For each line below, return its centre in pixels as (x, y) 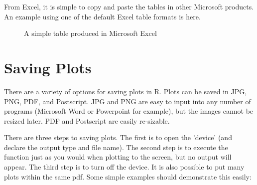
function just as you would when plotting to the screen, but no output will (118, 157)
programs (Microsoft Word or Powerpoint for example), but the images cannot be (129, 111)
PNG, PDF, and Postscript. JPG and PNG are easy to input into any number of (128, 101)
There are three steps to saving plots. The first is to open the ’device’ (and (118, 137)
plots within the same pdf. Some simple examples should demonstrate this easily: (128, 176)
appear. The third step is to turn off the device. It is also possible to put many (124, 167)
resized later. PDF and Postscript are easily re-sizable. (87, 120)
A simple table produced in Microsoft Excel (90, 33)
